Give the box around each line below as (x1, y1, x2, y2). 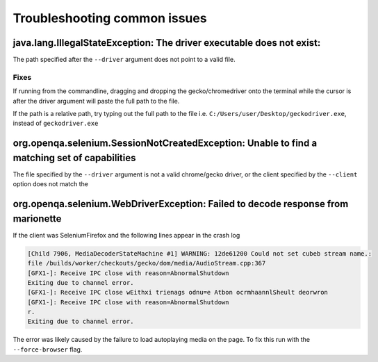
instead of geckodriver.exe (13, 119, 99, 128)
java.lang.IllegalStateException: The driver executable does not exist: (13, 37, 321, 49)
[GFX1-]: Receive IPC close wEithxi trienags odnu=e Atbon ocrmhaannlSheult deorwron (27, 288, 328, 297)
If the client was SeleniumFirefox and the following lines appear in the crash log (13, 231, 240, 239)
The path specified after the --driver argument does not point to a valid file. (13, 56, 236, 64)
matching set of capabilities (13, 151, 136, 163)
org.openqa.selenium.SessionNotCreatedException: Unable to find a (13, 138, 318, 149)
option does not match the (13, 180, 88, 188)
